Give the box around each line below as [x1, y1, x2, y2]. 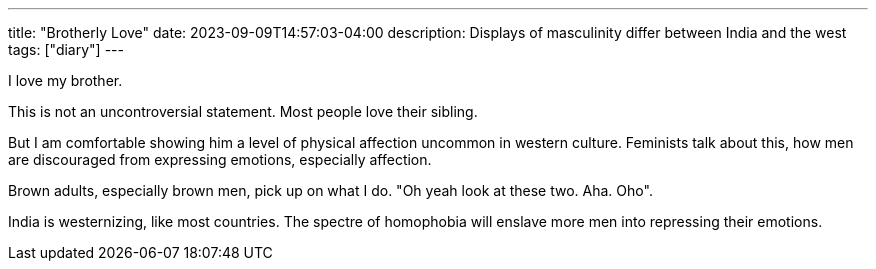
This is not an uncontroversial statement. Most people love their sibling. [8, 103, 478, 120]
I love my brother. [8, 72, 123, 89]
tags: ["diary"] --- [8, 41, 124, 58]
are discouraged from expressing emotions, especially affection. [8, 151, 432, 168]
